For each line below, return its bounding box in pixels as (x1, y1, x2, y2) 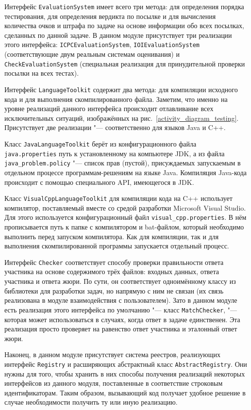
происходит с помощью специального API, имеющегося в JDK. (4, 177, 194, 187)
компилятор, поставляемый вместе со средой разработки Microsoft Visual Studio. (4, 202, 246, 213)
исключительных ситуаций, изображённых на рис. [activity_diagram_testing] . (4, 113, 239, 123)
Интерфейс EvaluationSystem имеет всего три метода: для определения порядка (4, 1, 244, 11)
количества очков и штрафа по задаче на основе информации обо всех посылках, (4, 20, 244, 31)
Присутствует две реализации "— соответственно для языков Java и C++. (4, 122, 226, 132)
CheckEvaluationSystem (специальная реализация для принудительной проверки (4, 58, 245, 68)
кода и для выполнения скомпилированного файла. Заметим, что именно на (4, 94, 228, 104)
